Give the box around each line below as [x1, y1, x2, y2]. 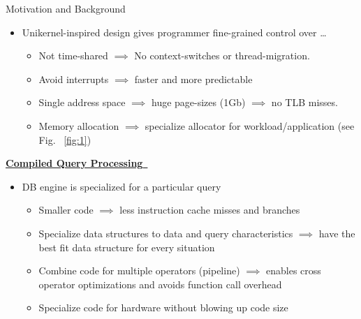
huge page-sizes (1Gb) [151, 95, 246, 110]
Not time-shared [38, 48, 108, 63]
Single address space [38, 95, 126, 110]
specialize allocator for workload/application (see [145, 118, 355, 133]
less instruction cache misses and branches [119, 202, 300, 217]
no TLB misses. [271, 95, 338, 110]
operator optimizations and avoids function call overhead [38, 276, 282, 291]
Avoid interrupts [38, 71, 109, 86]
